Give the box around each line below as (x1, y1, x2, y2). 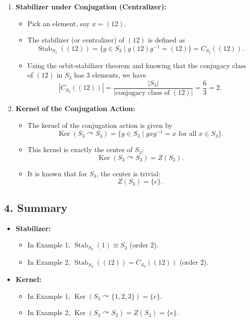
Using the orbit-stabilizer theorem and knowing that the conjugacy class (27, 60, 247, 70)
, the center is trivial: (96, 168, 161, 178)
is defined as (148, 35, 185, 45)
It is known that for (27, 168, 87, 178)
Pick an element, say (27, 18, 90, 28)
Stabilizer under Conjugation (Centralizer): (15, 1, 167, 11)
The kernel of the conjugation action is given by (27, 120, 172, 130)
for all (178, 130, 197, 138)
